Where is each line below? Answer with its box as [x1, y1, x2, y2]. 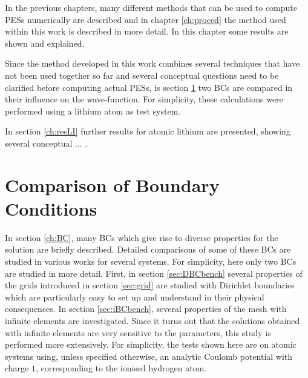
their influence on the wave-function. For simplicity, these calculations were [5, 93, 283, 105]
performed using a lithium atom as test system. [5, 104, 181, 117]
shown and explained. [5, 36, 85, 49]
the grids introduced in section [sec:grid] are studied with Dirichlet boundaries [5, 279, 295, 291]
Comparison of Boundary [5, 172, 220, 197]
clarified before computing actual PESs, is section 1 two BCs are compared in [5, 81, 293, 93]
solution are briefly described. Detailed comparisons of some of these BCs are [5, 243, 291, 256]
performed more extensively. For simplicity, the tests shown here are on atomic [5, 338, 297, 351]
